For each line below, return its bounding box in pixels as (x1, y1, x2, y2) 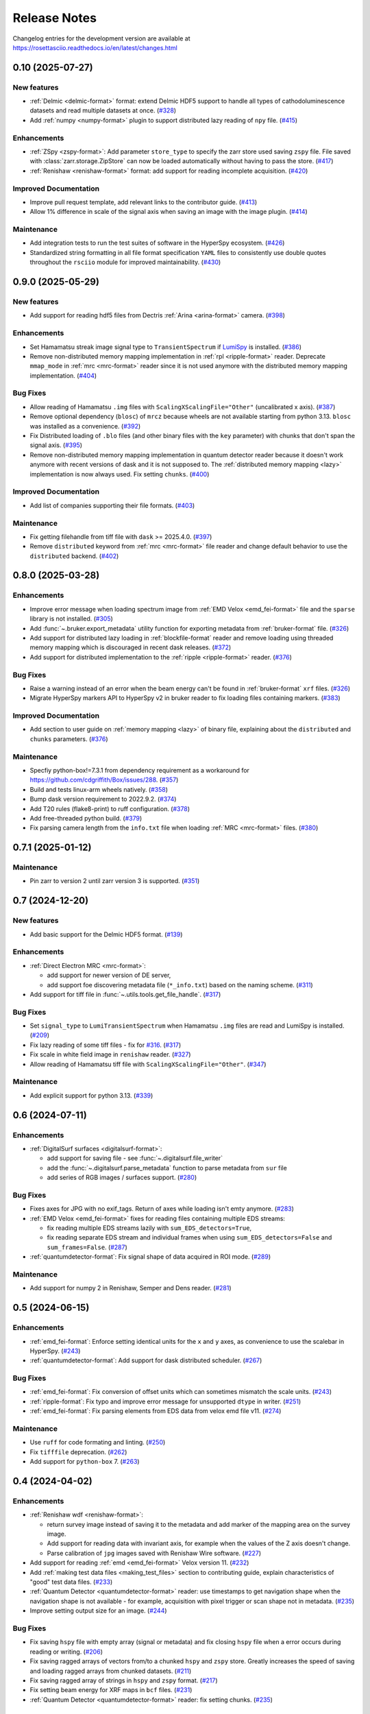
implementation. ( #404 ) (29, 371, 97, 380)
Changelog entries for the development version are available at (12, 34, 190, 43)
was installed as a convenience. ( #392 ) (29, 422, 141, 430)
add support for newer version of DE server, (47, 971, 171, 980)
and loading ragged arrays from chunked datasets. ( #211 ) (29, 1667, 192, 1675)
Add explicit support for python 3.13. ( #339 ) (29, 1091, 153, 1100)
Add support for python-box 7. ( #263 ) (29, 1458, 140, 1466)
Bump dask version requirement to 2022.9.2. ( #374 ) (29, 795, 177, 804)
